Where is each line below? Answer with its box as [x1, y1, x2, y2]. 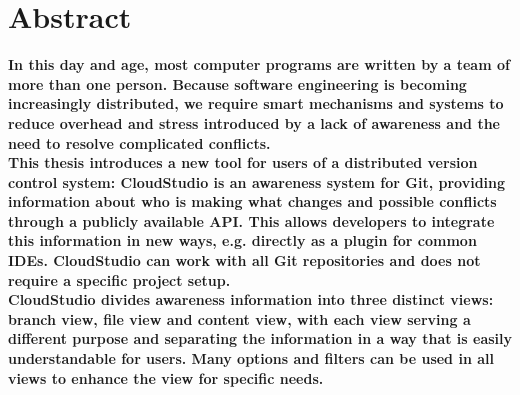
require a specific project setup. [8, 269, 231, 290]
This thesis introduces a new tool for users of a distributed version [8, 152, 478, 173]
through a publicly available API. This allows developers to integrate [8, 210, 495, 231]
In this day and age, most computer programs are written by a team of [8, 54, 510, 75]
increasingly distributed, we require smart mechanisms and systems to [8, 93, 504, 114]
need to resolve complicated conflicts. [8, 132, 271, 153]
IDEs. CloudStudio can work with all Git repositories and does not [8, 250, 481, 271]
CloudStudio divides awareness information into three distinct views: [8, 289, 494, 310]
